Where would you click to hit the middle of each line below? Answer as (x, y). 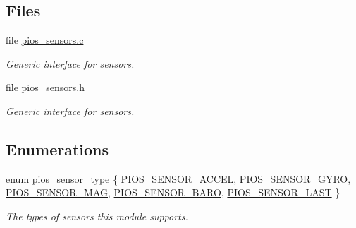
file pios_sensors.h (45, 87)
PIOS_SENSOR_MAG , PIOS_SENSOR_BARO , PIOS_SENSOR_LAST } (173, 192)
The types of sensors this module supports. (97, 216)
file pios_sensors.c (45, 40)
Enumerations (57, 149)
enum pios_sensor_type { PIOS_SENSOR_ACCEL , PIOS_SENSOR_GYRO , (178, 178)
